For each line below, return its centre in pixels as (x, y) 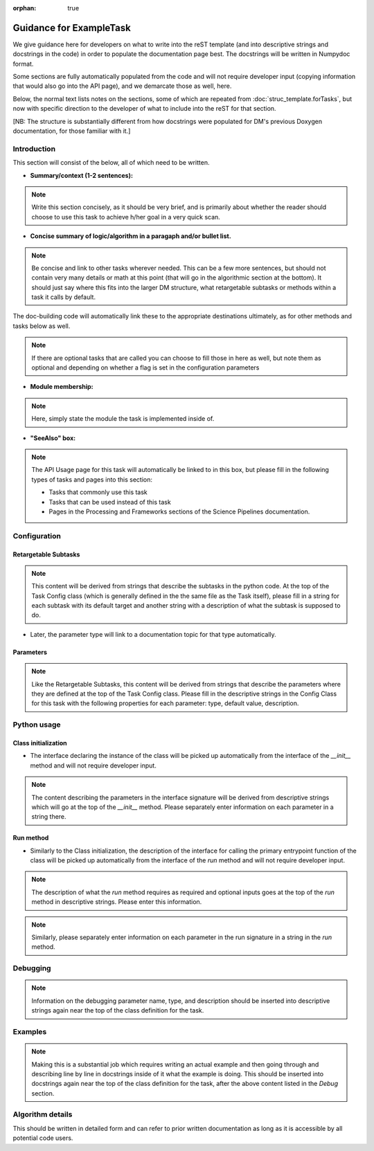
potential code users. (43, 1138)
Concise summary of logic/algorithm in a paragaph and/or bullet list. (131, 236)
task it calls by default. (64, 297)
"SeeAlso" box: (53, 438)
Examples (30, 1031)
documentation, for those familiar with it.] (72, 131)
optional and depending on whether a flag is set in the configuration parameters (145, 368)
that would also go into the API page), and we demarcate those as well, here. (122, 86)
